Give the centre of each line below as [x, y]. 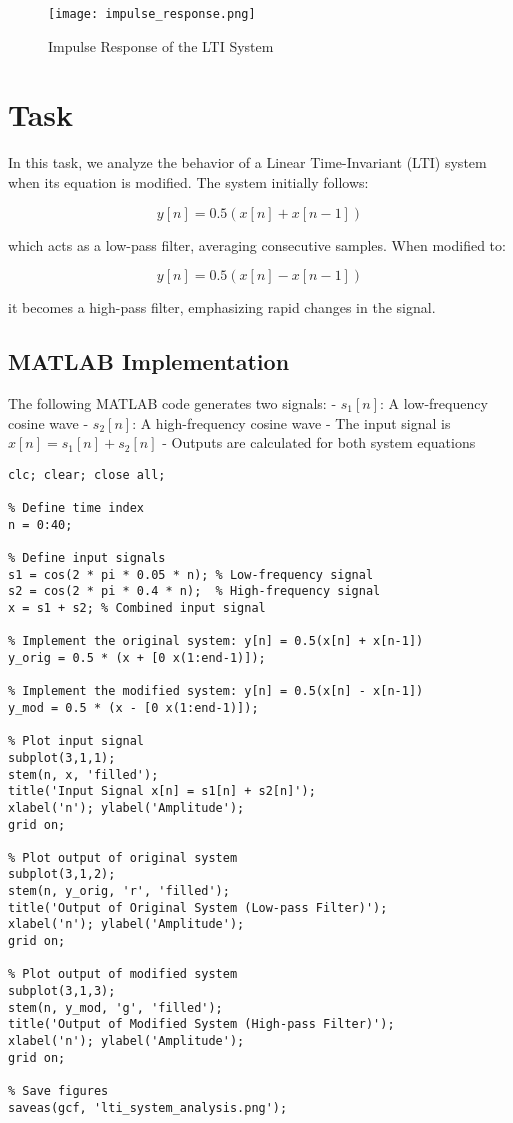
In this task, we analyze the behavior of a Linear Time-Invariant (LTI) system [247, 162]
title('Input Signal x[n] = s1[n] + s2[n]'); [162, 791]
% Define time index [76, 508]
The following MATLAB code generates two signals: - [172, 402]
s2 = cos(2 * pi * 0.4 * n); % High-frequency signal [194, 591]
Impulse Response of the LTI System [161, 45]
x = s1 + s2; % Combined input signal [137, 607]
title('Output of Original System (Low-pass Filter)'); [198, 907]
